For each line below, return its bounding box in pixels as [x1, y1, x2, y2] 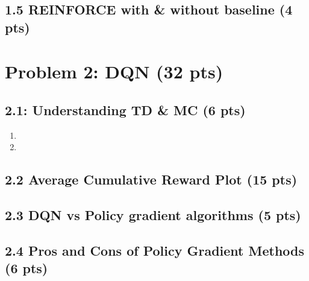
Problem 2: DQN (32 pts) [5, 59, 223, 84]
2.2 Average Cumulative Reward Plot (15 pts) [5, 170, 298, 189]
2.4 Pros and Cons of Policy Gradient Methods [5, 241, 305, 259]
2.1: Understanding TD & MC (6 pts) [5, 100, 246, 119]
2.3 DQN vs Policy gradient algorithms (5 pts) [5, 206, 301, 224]
